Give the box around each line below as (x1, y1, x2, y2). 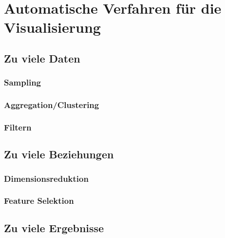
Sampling (4, 76, 41, 88)
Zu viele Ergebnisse (4, 220, 104, 235)
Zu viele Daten (4, 50, 80, 65)
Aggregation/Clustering (4, 99, 99, 111)
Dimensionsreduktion (4, 172, 89, 184)
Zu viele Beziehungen (4, 147, 114, 162)
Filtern (4, 121, 32, 133)
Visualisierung (4, 17, 101, 37)
